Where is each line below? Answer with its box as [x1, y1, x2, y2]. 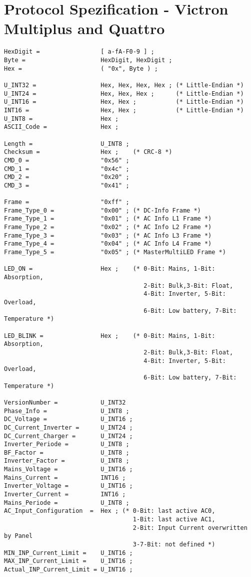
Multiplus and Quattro [4, 18, 165, 39]
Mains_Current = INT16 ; [4, 474, 126, 481]
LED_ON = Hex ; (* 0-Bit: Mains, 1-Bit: [4, 265, 215, 273]
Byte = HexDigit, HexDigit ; [4, 56, 172, 64]
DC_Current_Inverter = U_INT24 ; [4, 424, 133, 431]
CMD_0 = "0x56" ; [4, 156, 129, 164]
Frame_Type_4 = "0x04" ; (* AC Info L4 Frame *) [4, 240, 212, 248]
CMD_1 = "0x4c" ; [4, 165, 129, 172]
